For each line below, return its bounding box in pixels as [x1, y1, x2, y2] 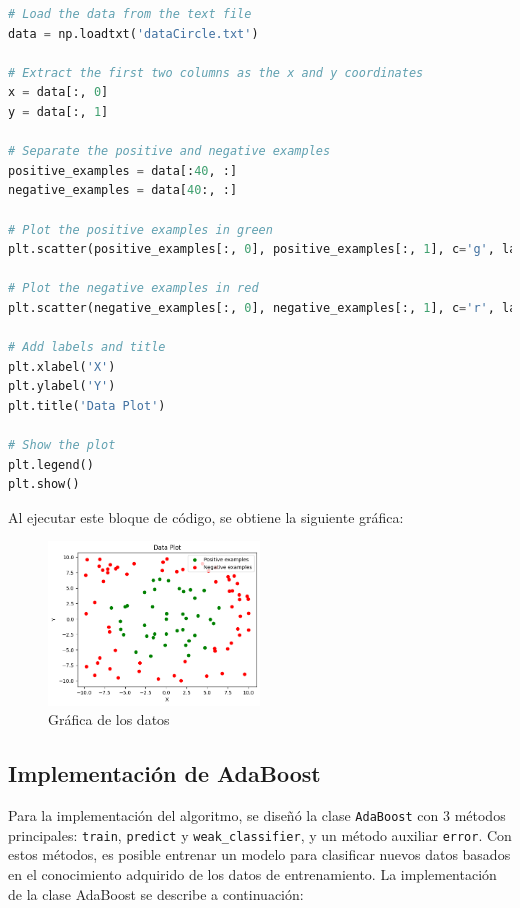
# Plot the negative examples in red [8, 281, 259, 296]
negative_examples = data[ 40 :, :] [8, 183, 238, 198]
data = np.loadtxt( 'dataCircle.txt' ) [8, 26, 259, 41]
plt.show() [8, 477, 80, 492]
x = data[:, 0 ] [8, 85, 109, 100]
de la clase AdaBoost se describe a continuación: [8, 883, 304, 904]
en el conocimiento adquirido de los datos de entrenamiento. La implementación [8, 864, 497, 885]
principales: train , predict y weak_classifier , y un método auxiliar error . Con [8, 824, 512, 845]
